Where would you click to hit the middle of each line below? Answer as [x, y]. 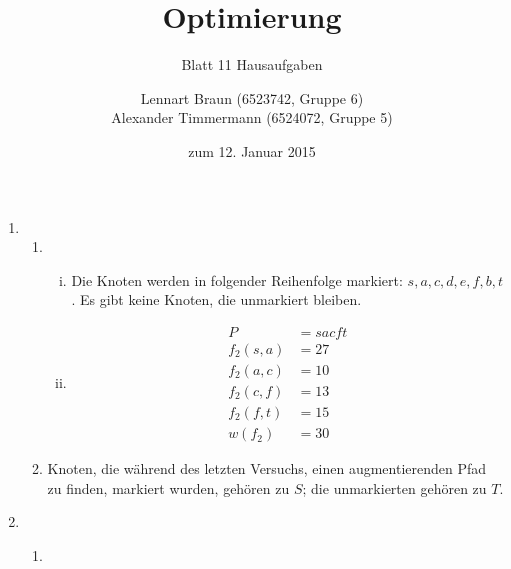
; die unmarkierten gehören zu [394, 487]
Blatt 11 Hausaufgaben [252, 64]
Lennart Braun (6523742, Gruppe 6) [252, 97]
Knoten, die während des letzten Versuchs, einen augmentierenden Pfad [267, 468]
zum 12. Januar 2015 [252, 150]
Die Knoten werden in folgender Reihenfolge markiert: [237, 279]
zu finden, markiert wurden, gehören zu [168, 487]
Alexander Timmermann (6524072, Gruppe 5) [252, 117]
